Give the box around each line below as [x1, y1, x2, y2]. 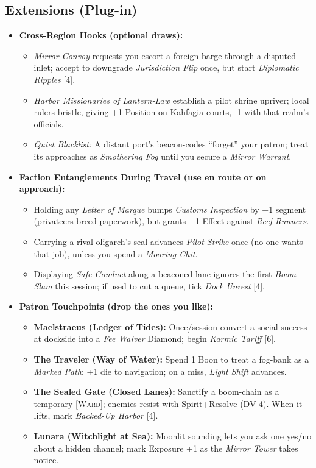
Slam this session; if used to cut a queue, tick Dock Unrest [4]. [33, 279, 265, 292]
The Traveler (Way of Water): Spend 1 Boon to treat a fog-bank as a [33, 353, 309, 366]
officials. [33, 117, 64, 130]
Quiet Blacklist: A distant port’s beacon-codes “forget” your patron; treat [33, 138, 309, 151]
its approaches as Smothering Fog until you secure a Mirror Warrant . [33, 149, 292, 162]
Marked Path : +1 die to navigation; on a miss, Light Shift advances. [33, 364, 287, 377]
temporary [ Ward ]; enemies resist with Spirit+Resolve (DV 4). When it [33, 397, 303, 409]
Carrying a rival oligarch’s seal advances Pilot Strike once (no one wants [33, 235, 303, 247]
